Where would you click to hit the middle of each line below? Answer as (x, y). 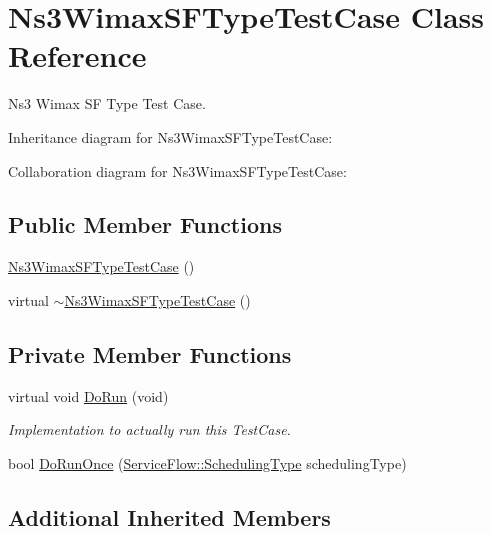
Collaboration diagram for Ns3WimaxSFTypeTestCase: (177, 170)
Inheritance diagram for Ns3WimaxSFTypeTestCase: (170, 136)
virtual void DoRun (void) (88, 395)
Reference (77, 55)
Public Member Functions (145, 224)
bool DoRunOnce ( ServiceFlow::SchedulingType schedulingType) (207, 462)
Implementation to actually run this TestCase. (149, 429)
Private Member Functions (150, 353)
